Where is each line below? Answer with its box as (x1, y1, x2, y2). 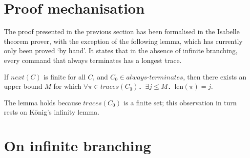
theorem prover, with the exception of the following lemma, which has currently (4, 36, 243, 46)
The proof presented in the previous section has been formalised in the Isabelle (4, 26, 240, 37)
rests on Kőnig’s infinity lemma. (4, 107, 100, 117)
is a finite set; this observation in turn (124, 97, 237, 107)
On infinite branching (4, 136, 151, 156)
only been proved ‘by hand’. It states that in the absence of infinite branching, (4, 45, 238, 56)
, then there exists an (183, 71, 247, 81)
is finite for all (43, 71, 86, 81)
